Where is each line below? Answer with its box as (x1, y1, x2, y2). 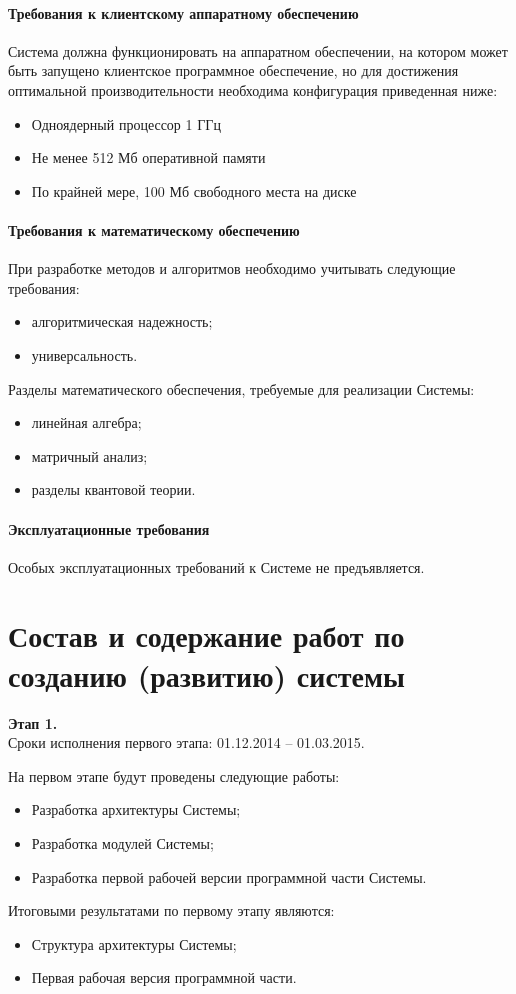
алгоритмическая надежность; (31, 311, 213, 332)
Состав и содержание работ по (8, 615, 405, 656)
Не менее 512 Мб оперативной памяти (31, 147, 266, 168)
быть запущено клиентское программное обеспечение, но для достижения (8, 60, 459, 81)
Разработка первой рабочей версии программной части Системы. (31, 866, 427, 887)
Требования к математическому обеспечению (8, 219, 300, 240)
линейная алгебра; (31, 412, 142, 433)
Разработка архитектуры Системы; (31, 799, 241, 820)
